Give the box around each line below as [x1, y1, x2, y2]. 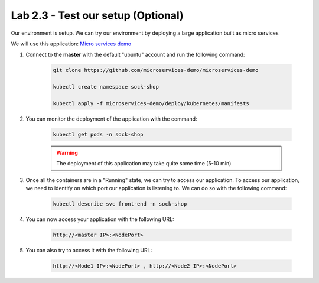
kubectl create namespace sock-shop [53, 83, 159, 90]
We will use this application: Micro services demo [11, 40, 132, 47]
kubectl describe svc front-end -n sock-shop [53, 200, 187, 207]
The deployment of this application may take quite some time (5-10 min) [56, 160, 232, 167]
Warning [56, 149, 78, 156]
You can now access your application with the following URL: [25, 216, 174, 223]
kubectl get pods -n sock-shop [53, 131, 144, 138]
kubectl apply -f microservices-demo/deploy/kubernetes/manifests [53, 100, 249, 106]
